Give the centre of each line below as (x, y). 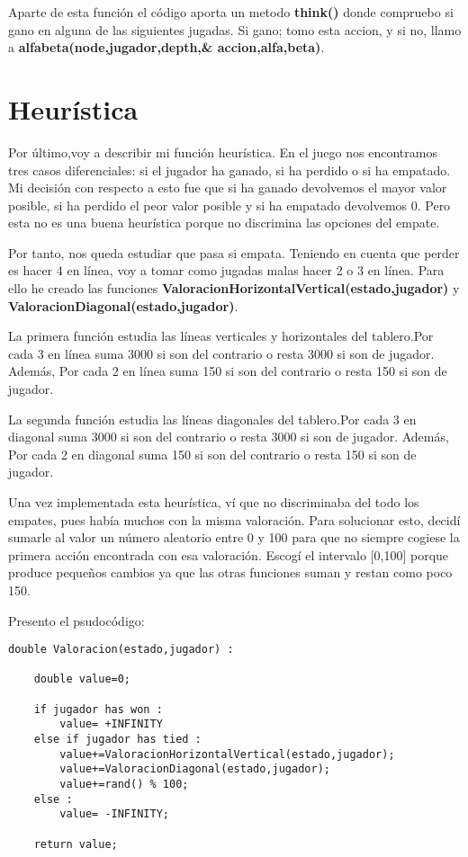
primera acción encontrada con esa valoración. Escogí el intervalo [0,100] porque (229, 554)
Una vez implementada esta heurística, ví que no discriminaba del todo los (214, 502)
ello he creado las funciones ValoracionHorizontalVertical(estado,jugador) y (234, 288)
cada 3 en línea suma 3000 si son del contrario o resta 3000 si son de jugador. (221, 353)
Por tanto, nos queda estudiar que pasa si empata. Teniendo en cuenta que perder (234, 252)
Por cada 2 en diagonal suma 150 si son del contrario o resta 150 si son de (212, 454)
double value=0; (82, 679)
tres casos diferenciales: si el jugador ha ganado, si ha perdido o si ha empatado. (229, 170)
